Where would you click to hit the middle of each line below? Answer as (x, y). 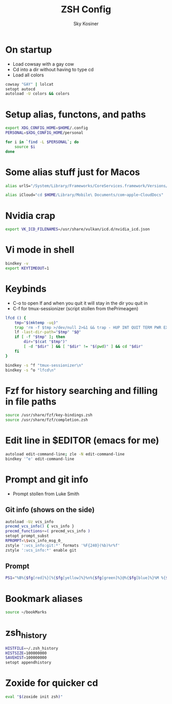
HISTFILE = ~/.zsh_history (32, 648)
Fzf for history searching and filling (81, 390)
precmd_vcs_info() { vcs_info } (40, 527)
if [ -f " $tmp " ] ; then (40, 337)
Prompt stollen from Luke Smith (46, 494)
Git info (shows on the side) (50, 510)
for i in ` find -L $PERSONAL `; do (42, 142)
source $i (25, 147)
